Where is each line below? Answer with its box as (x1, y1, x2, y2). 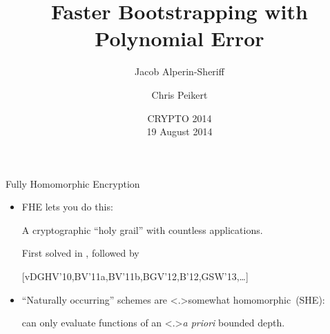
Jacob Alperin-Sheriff (135, 64, 224, 79)
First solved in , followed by (21, 246, 139, 260)
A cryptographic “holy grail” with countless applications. (21, 222, 263, 237)
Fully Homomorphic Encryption (6, 176, 140, 190)
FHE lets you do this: (21, 199, 113, 214)
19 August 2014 (146, 124, 213, 139)
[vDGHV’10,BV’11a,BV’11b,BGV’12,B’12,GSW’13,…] (21, 269, 249, 284)
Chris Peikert (151, 87, 208, 101)
